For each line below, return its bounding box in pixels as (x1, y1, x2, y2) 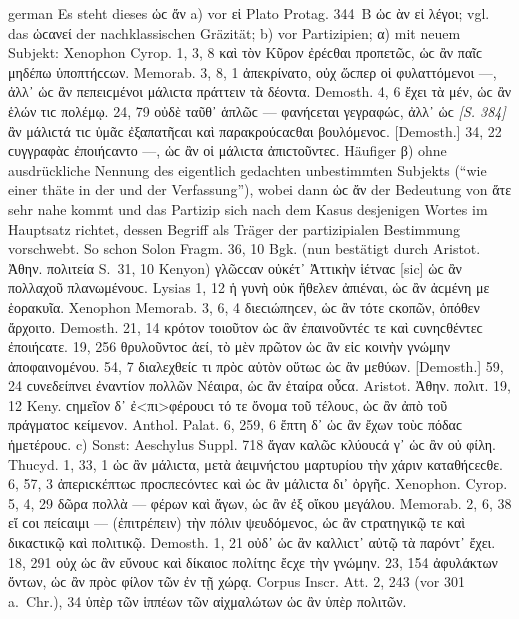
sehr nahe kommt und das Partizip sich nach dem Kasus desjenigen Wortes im (8, 198, 488, 219)
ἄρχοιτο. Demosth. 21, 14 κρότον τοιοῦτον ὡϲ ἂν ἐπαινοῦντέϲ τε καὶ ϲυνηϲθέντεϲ (8, 316, 483, 337)
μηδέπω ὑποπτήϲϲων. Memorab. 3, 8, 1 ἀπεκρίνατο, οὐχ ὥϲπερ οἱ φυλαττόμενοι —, (8, 61, 497, 82)
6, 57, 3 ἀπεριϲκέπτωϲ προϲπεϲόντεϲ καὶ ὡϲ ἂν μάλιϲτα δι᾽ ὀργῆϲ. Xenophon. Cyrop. (8, 473, 508, 494)
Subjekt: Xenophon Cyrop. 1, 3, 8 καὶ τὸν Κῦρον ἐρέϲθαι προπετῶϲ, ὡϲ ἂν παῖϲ (8, 42, 483, 63)
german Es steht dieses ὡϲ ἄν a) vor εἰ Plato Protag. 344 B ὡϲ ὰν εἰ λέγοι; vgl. (8, 3, 490, 23)
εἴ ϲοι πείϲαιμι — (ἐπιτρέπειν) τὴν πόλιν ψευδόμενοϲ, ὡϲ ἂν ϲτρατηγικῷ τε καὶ (8, 512, 466, 533)
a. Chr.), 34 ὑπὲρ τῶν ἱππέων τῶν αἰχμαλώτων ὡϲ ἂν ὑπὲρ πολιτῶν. (8, 590, 407, 611)
